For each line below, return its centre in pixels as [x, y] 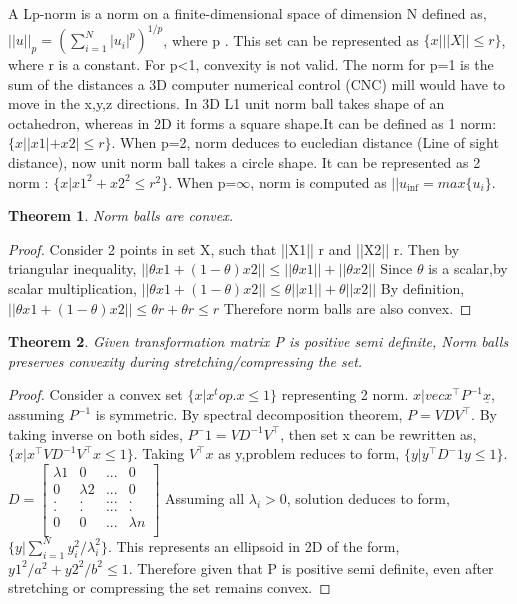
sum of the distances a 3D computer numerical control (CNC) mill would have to [257, 83]
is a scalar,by [468, 268]
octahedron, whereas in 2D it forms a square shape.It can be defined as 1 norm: [252, 122]
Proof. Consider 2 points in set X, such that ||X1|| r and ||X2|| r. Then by [234, 248]
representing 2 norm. [345, 394]
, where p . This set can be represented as [291, 39]
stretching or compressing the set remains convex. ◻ [169, 587]
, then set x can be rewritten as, [378, 433]
